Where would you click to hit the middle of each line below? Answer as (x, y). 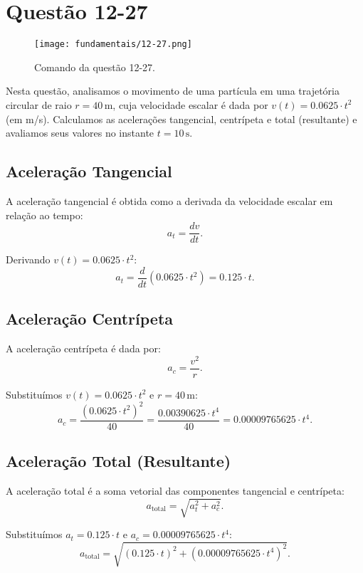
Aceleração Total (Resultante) (119, 461)
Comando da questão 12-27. (95, 67)
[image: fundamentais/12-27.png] (113, 44)
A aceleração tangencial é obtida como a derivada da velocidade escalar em (169, 200)
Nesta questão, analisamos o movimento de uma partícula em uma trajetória (173, 91)
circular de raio (39, 104)
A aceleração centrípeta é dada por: (83, 348)
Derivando (28, 259)
